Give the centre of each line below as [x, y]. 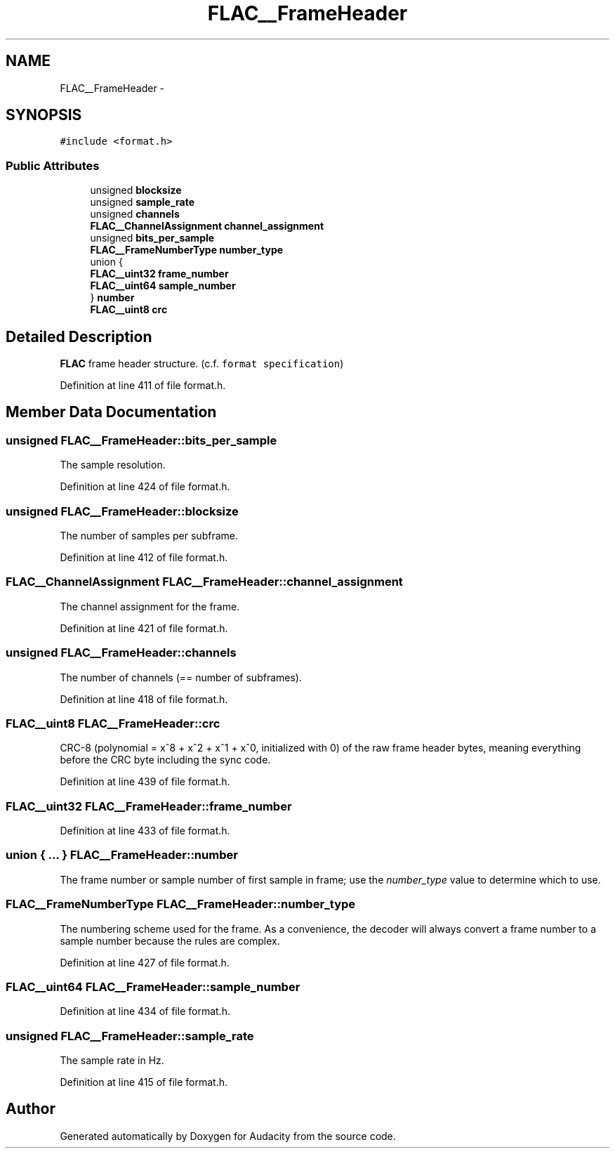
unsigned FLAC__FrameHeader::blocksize [122, 511]
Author [31, 1109]
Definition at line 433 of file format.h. [145, 831]
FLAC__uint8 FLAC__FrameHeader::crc [113, 723]
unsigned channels [135, 214]
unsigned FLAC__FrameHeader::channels [121, 653]
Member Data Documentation [111, 412]
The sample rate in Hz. [112, 1060]
